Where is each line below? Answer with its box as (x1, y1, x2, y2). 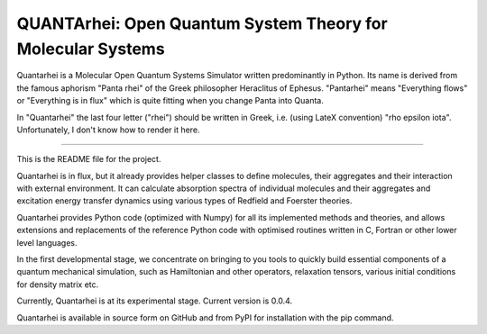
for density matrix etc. (16, 279, 99, 290)
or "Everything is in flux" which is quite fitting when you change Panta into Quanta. (16, 95, 324, 106)
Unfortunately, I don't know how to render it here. (16, 124, 200, 135)
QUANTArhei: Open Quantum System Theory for (16, 14, 388, 33)
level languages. (16, 237, 78, 248)
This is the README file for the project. (16, 154, 161, 165)
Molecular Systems (16, 39, 166, 59)
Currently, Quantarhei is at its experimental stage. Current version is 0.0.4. (16, 295, 293, 306)
